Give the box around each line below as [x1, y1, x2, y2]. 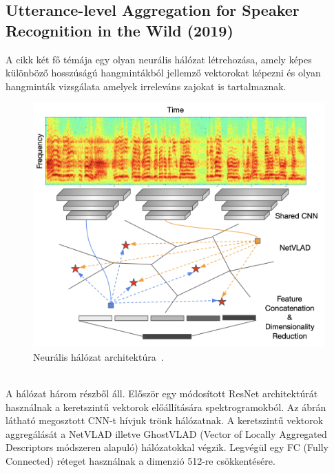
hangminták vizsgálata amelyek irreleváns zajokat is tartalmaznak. [6, 78, 286, 93]
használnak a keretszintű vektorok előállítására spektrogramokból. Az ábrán [6, 399, 326, 414]
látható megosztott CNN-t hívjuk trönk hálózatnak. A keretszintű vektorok [6, 413, 324, 428]
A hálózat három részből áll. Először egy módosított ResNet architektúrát [6, 386, 318, 400]
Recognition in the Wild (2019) [6, 19, 233, 41]
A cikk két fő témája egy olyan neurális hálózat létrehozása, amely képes [6, 52, 312, 66]
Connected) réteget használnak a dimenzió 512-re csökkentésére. [6, 453, 275, 467]
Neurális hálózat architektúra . [33, 349, 164, 364]
